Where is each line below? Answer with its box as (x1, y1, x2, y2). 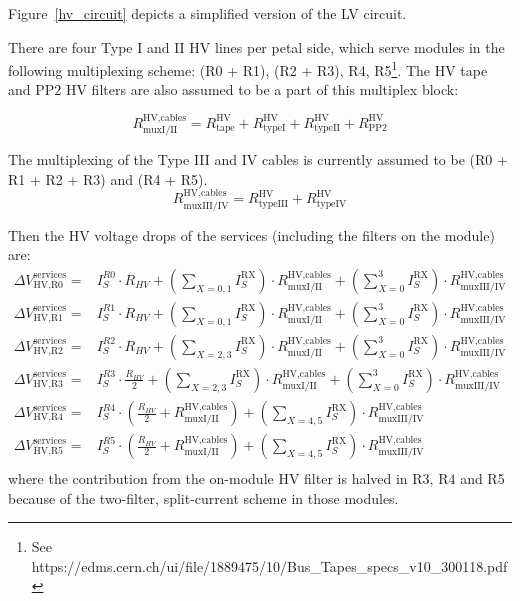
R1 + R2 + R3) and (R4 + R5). (8, 168, 208, 189)
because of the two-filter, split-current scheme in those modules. (8, 487, 399, 508)
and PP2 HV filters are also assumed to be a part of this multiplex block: (8, 79, 459, 100)
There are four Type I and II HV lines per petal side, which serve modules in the (8, 36, 505, 57)
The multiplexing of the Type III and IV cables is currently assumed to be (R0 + (8, 149, 508, 170)
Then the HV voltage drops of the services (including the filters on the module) (8, 224, 495, 245)
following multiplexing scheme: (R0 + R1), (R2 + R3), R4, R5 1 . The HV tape (8, 57, 488, 80)
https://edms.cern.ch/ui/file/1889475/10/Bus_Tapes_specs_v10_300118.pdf (31, 555, 508, 576)
